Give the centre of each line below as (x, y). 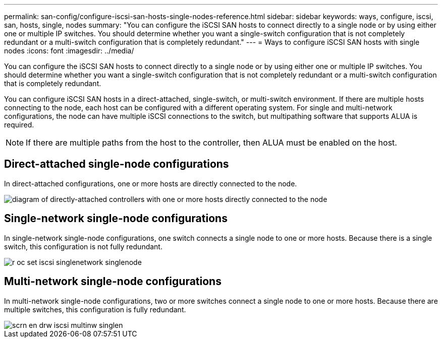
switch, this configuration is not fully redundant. (83, 246)
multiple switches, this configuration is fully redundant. (95, 309)
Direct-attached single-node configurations (117, 164)
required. (19, 125)
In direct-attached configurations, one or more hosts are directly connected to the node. (151, 183)
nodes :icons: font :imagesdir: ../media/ (69, 51)
